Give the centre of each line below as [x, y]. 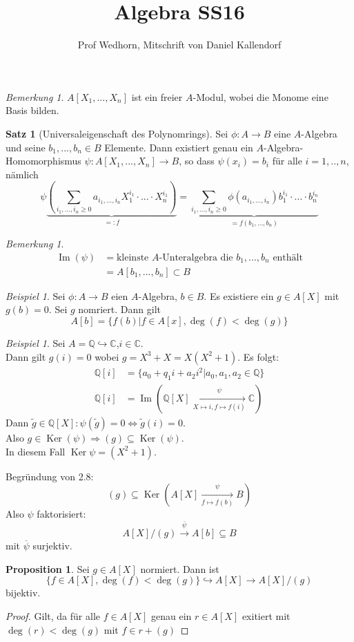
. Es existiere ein [239, 295]
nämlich [22, 174]
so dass [199, 161]
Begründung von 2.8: [50, 476]
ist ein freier [157, 96]
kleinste [132, 257]
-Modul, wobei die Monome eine [260, 96]
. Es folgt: [258, 356]
